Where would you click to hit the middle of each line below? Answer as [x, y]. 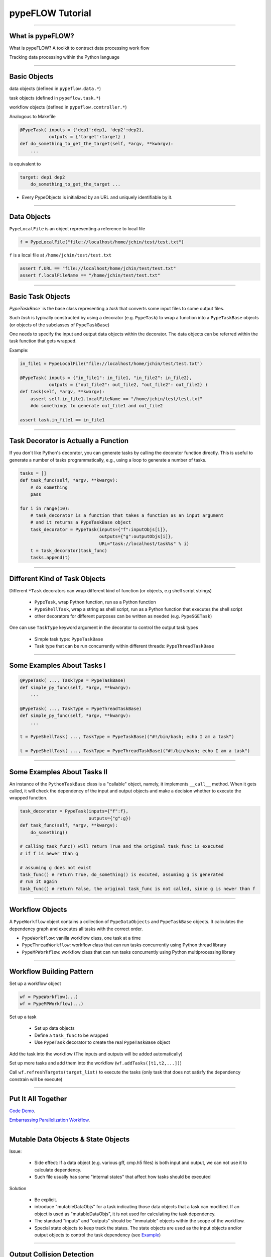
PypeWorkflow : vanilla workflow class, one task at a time [81, 938]
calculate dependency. [58, 1170]
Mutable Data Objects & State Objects [70, 1139]
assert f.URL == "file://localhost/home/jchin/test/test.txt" [98, 268]
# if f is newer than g [49, 853]
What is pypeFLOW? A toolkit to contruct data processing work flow [80, 48]
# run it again [38, 882]
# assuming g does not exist [56, 868]
